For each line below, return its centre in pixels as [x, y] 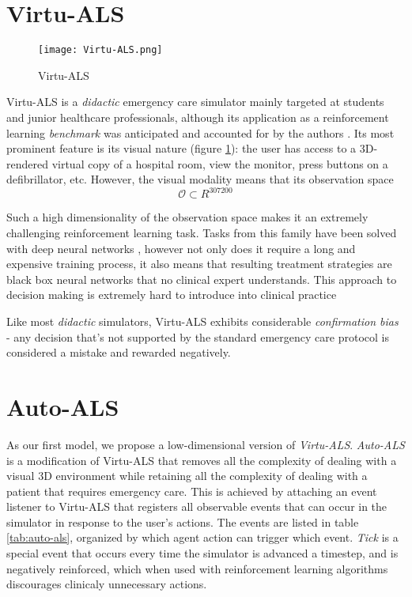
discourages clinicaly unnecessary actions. [107, 584]
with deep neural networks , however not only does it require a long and [181, 248]
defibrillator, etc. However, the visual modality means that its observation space [200, 179]
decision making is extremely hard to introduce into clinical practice [172, 295]
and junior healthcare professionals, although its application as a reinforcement [198, 117]
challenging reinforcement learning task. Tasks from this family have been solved [202, 233]
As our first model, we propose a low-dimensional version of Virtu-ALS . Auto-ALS [206, 444]
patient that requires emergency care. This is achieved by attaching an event [192, 491]
